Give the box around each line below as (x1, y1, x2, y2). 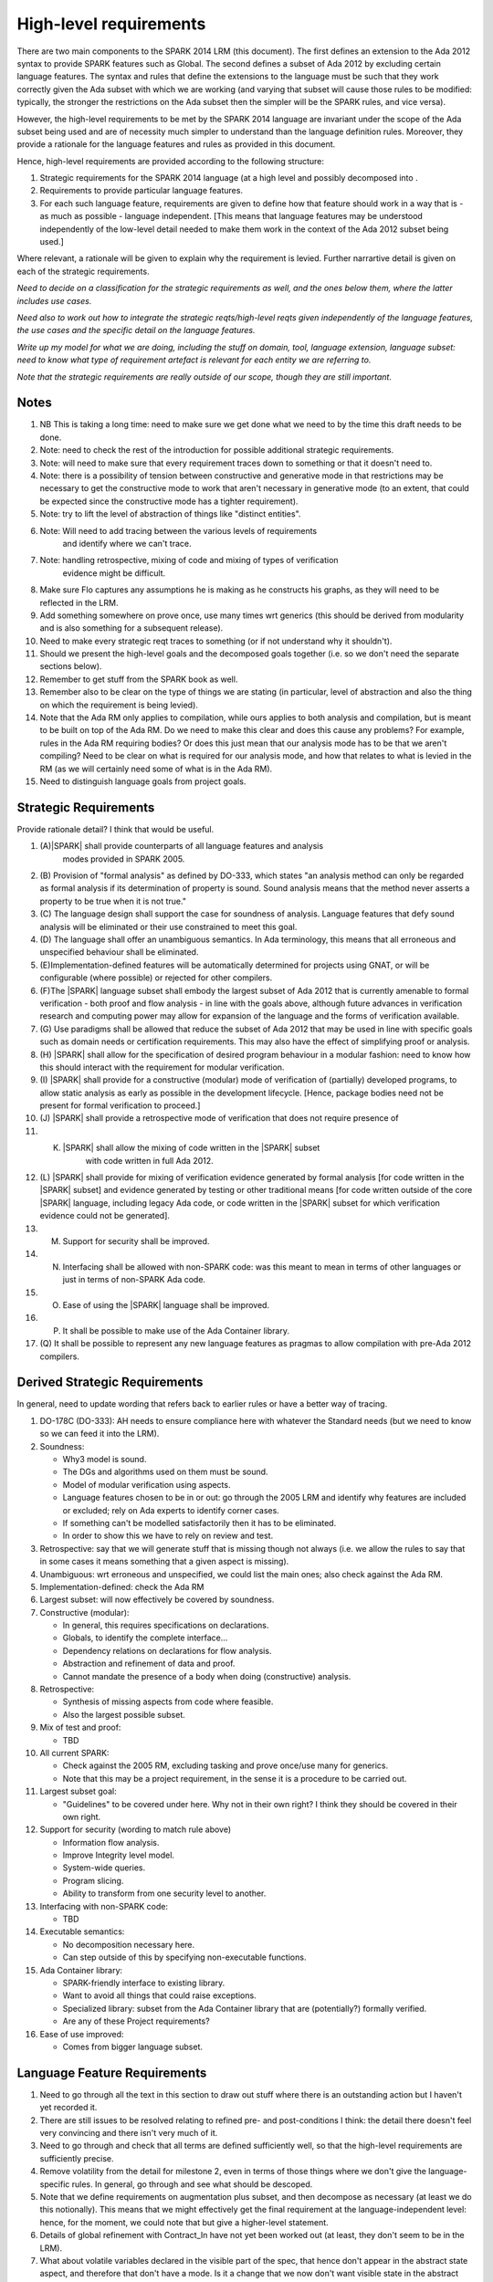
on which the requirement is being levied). (39, 699, 198, 710)
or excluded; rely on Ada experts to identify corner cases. (62, 1504, 280, 1515)
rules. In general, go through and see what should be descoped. (71, 2178, 313, 2190)
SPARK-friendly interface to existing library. (62, 1977, 226, 1988)
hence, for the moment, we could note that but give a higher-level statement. (39, 2216, 329, 2227)
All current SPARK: (39, 1747, 110, 1758)
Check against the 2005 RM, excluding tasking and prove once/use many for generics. (62, 1760, 389, 1771)
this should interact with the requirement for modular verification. (39, 1062, 285, 1073)
